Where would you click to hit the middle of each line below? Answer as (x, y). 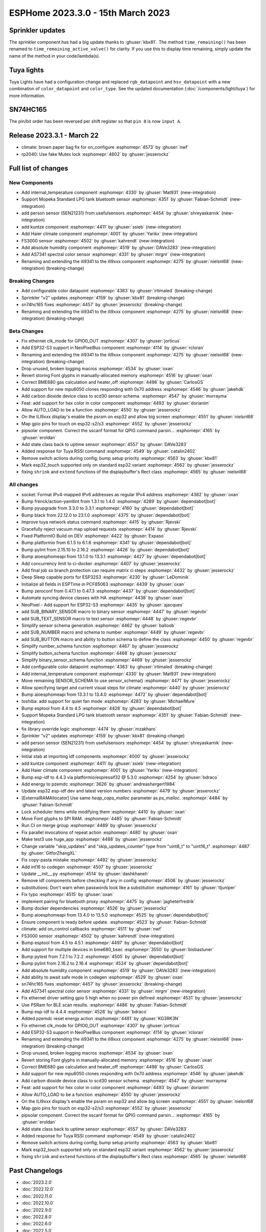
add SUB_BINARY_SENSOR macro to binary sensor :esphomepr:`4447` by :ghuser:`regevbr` (115, 612)
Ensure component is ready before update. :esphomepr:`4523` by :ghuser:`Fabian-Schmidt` (115, 922)
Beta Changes (26, 331)
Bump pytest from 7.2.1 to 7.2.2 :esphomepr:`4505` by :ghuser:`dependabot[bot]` (103, 957)
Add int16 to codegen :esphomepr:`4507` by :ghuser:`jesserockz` (87, 867)
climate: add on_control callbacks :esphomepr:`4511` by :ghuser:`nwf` (92, 929)
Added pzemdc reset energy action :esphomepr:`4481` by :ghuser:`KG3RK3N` (100, 1019)
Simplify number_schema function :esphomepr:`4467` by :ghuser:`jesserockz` (100, 646)
